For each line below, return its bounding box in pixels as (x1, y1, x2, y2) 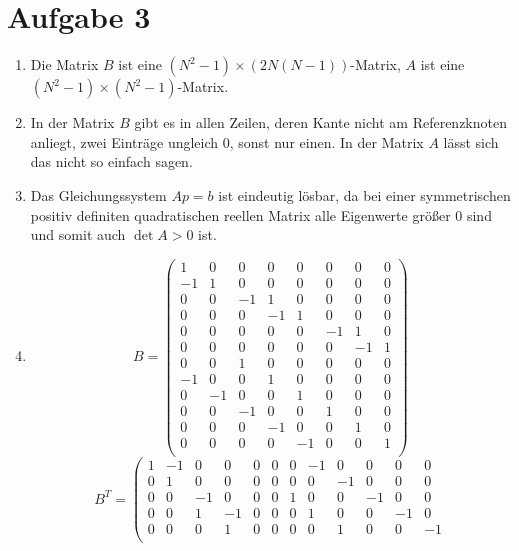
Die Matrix (30, 54, 99, 75)
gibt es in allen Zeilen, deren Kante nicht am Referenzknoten (134, 112, 507, 133)
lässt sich (443, 131, 499, 152)
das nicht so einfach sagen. (30, 151, 193, 172)
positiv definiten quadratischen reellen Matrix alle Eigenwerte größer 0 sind (30, 204, 492, 225)
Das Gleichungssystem (30, 184, 167, 205)
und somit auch (30, 224, 126, 245)
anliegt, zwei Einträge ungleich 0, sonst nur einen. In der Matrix (30, 131, 424, 152)
